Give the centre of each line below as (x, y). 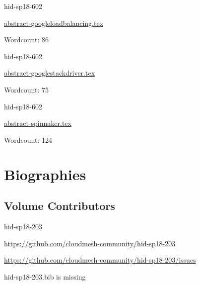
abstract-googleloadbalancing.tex (54, 23)
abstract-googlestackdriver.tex (50, 73)
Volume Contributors (60, 206)
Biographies (45, 174)
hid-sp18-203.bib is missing (45, 276)
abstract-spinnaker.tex (38, 123)
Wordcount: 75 (26, 89)
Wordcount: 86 (26, 40)
